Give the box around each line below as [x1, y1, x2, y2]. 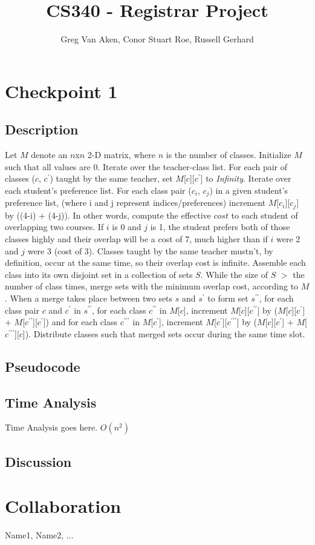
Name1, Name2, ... [5, 529, 74, 541]
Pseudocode [5, 357, 80, 375]
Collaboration [5, 494, 122, 518]
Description [5, 120, 79, 139]
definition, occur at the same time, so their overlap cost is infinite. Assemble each [5, 256, 306, 269]
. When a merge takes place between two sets [5, 291, 173, 304]
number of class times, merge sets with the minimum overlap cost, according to [5, 280, 299, 292]
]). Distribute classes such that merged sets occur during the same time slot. [22, 327, 305, 340]
